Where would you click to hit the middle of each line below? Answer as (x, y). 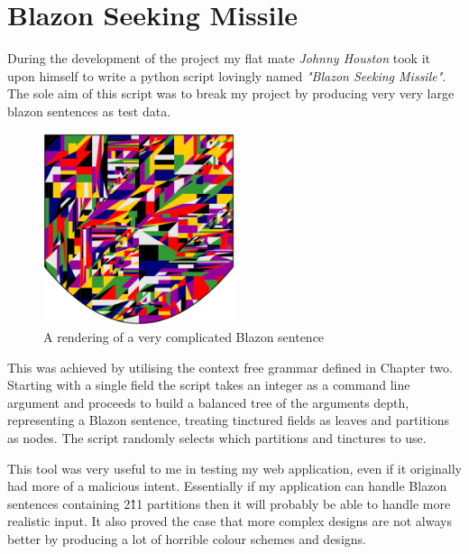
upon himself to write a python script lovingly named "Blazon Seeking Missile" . (227, 75)
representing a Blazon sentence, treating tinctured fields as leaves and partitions (229, 420)
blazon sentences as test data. (89, 111)
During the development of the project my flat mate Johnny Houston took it (219, 58)
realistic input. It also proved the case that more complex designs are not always (230, 521)
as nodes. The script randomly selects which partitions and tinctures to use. (217, 438)
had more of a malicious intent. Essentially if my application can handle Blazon (227, 486)
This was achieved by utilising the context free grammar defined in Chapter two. (230, 367)
